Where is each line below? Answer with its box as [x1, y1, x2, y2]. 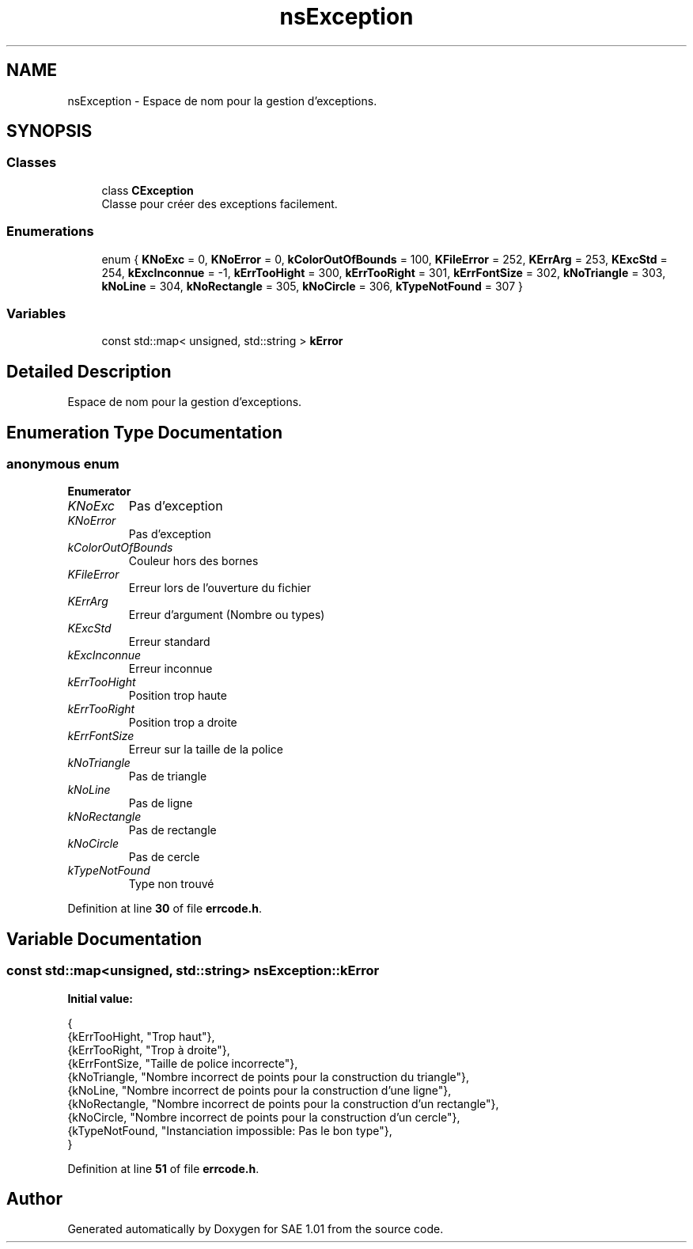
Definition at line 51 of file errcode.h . [67, 1161, 259, 1175]
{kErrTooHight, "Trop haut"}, [67, 1029, 215, 1043]
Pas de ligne [128, 796, 193, 811]
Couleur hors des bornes [128, 554, 259, 568]
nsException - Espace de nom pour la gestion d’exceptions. [67, 93, 377, 108]
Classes [6, 154, 57, 171]
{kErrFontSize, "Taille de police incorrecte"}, [67, 1056, 298, 1070]
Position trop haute [128, 689, 227, 703]
